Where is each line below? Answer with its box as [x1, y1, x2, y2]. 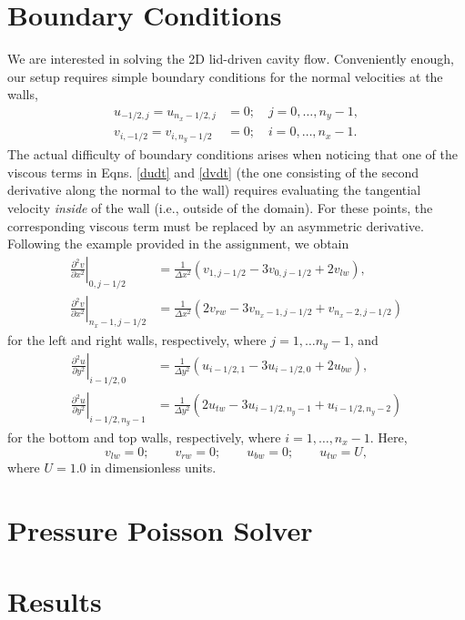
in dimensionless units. [90, 458, 217, 477]
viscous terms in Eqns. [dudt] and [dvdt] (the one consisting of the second [7, 162, 419, 181]
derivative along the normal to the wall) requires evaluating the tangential [7, 180, 421, 199]
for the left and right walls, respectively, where [7, 330, 267, 349]
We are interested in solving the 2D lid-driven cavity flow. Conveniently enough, [7, 49, 454, 68]
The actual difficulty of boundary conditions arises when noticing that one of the [7, 145, 459, 164]
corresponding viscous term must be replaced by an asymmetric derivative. [7, 216, 424, 235]
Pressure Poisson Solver [7, 511, 313, 548]
